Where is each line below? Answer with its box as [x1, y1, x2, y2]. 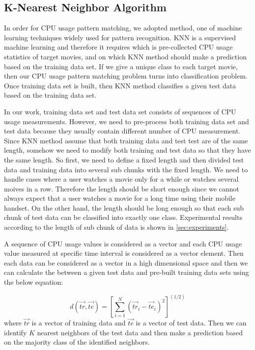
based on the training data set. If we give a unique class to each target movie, [4, 61, 238, 71]
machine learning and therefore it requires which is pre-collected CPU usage [4, 42, 233, 52]
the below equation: [4, 277, 63, 287]
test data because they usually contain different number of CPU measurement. [4, 126, 241, 136]
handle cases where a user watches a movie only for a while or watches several [4, 174, 239, 184]
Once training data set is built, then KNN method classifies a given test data [4, 80, 236, 90]
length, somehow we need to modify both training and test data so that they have [4, 145, 251, 155]
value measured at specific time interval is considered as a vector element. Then [4, 248, 244, 258]
